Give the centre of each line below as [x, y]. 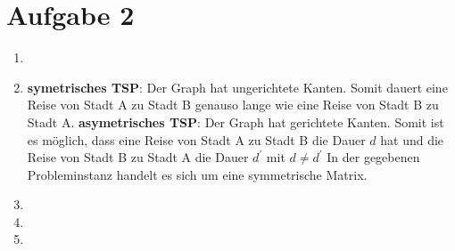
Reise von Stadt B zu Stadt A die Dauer [138, 157]
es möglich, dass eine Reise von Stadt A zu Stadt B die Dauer [196, 139]
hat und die [412, 139]
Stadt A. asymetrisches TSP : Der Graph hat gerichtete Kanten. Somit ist [236, 121]
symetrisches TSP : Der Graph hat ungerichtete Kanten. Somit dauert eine [237, 87]
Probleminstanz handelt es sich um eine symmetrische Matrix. [197, 174]
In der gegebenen [373, 157]
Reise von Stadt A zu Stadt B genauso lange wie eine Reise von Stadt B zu [233, 105]
